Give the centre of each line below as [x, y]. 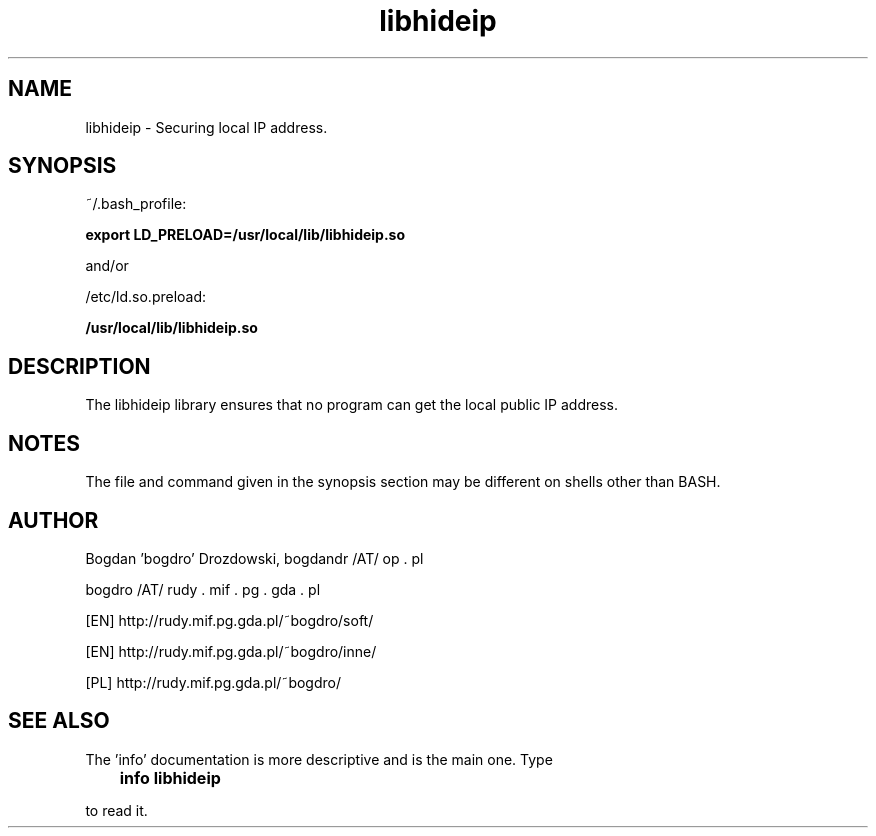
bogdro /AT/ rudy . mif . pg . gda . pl [203, 589]
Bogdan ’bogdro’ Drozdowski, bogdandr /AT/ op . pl [254, 558]
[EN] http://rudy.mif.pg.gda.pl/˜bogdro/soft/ [229, 620]
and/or [107, 266]
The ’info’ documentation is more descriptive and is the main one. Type [319, 759]
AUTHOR [53, 520]
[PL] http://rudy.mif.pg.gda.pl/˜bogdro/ [213, 682]
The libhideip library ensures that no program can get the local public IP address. [351, 405]
